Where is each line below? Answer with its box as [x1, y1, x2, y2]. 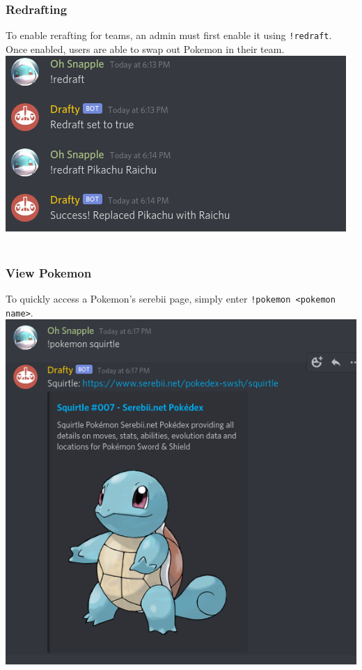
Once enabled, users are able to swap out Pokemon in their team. [6, 41, 285, 56]
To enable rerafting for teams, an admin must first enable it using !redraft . [6, 28, 332, 43]
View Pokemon [6, 264, 92, 281]
